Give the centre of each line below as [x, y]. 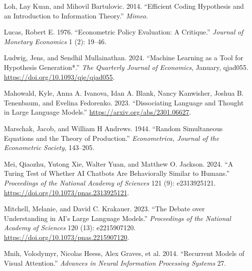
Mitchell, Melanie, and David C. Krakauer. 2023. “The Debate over [104, 209]
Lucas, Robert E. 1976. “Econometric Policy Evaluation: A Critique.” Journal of [124, 32]
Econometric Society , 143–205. [49, 147]
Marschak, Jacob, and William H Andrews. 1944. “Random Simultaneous [113, 128]
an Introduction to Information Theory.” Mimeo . [76, 15]
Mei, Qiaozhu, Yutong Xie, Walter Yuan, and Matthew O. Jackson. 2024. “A [118, 163]
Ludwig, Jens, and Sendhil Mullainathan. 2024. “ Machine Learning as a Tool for [124, 58]
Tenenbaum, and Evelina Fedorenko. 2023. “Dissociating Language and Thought [124, 102]
